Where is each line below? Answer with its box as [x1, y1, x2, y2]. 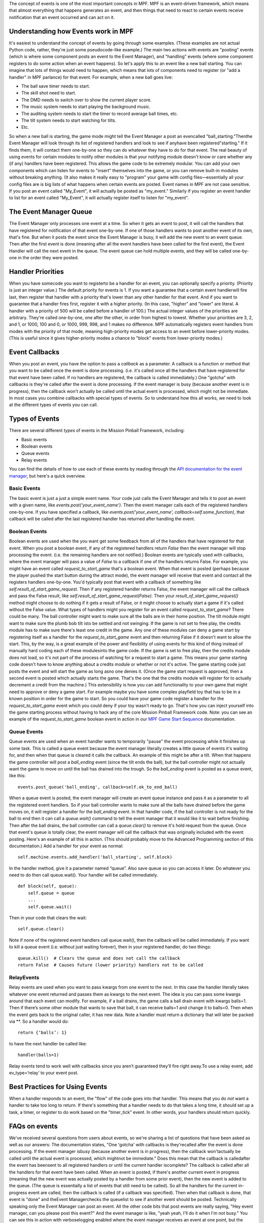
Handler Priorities [9, 267, 64, 276]
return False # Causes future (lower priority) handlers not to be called [18, 962, 203, 968]
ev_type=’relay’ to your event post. [9, 1070, 79, 1076]
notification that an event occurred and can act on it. [9, 14, 115, 20]
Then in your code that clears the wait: [9, 915, 87, 921]
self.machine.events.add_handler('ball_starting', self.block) [18, 854, 173, 860]
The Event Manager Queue [9, 208, 92, 216]
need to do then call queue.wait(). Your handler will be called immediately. [9, 872, 158, 878]
